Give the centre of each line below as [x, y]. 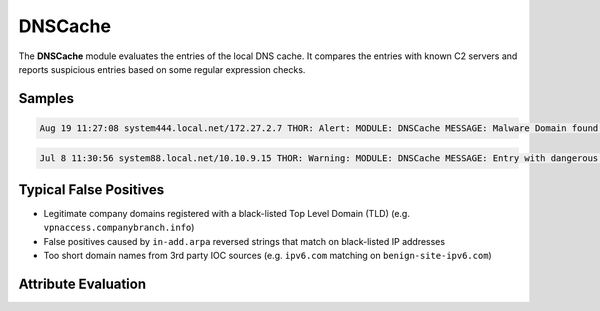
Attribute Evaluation [82, 284]
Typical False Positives [91, 189]
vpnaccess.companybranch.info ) [119, 227]
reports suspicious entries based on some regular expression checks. [162, 69]
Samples [46, 98]
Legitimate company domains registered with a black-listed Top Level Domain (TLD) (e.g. [226, 214]
